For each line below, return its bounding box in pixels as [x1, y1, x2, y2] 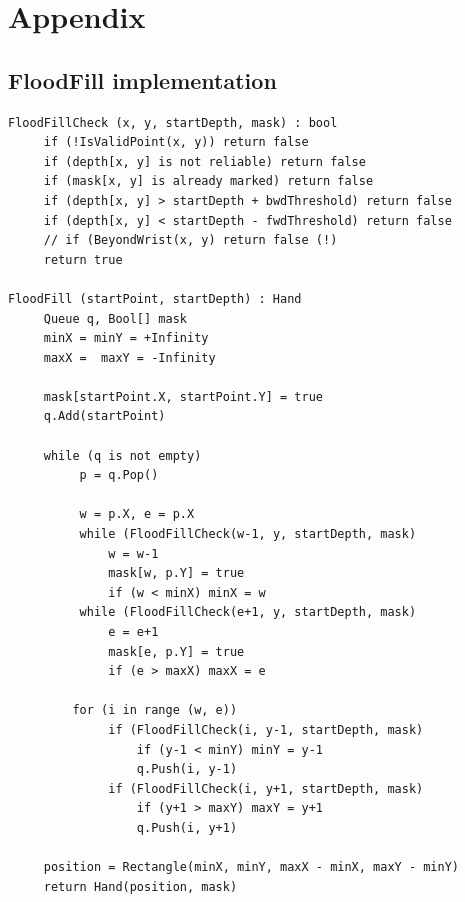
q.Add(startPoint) [43, 409, 166, 424]
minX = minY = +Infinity [43, 331, 209, 346]
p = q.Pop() [79, 468, 159, 483]
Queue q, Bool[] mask [43, 311, 187, 326]
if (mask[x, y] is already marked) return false [43, 174, 374, 189]
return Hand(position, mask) [43, 879, 238, 894]
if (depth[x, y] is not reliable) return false [43, 154, 366, 169]
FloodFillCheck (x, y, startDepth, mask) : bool [8, 115, 338, 130]
